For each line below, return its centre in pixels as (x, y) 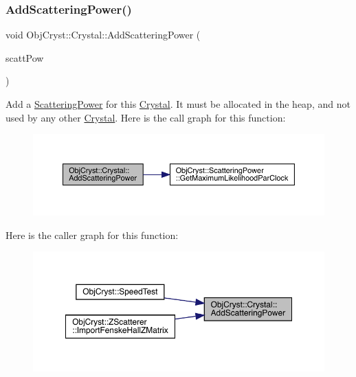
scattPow (25, 57)
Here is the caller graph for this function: (92, 235)
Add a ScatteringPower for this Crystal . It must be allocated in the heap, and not (178, 104)
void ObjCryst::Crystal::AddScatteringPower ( (103, 35)
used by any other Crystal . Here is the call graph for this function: (146, 117)
